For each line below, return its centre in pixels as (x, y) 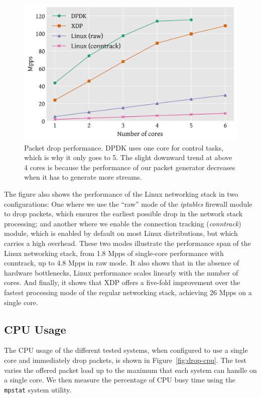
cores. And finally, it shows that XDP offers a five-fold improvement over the (122, 282)
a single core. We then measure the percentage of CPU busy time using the (120, 380)
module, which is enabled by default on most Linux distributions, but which (121, 233)
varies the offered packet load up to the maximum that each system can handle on (130, 370)
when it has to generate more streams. (83, 177)
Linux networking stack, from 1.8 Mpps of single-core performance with (114, 253)
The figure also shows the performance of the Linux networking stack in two (121, 194)
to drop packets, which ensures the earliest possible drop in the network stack (123, 214)
